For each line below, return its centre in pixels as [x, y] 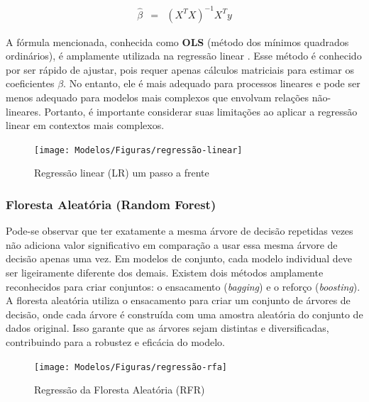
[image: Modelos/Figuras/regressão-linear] [138, 150]
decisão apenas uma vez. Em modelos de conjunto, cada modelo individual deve [179, 258]
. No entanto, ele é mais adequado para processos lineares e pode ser [212, 83]
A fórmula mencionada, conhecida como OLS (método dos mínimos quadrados [177, 41]
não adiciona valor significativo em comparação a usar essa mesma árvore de [172, 244]
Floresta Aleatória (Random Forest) [111, 204]
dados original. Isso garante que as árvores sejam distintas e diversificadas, [167, 328]
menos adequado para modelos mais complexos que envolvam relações [158, 97]
